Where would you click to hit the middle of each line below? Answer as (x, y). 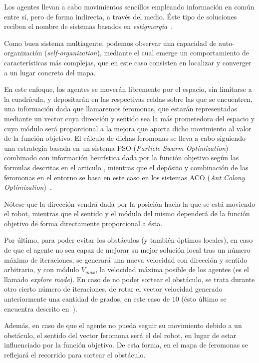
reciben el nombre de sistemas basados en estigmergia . (89, 26)
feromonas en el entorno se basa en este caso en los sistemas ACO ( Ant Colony (125, 177)
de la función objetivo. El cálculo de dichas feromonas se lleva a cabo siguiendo (125, 138)
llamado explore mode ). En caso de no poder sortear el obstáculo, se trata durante (129, 279)
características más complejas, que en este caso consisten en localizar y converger (128, 62)
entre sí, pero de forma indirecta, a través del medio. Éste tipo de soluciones (121, 16)
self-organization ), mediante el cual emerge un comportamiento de (148, 53)
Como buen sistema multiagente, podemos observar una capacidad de (110, 43)
